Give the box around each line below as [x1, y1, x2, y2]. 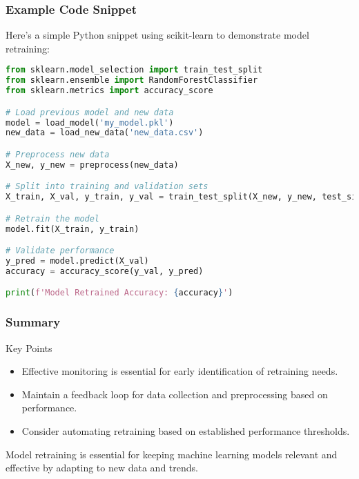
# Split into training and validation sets [6, 182, 208, 192]
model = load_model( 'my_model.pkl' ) [6, 117, 174, 128]
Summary [6, 313, 61, 331]
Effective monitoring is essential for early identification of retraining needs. [21, 364, 338, 378]
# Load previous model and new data [6, 107, 174, 117]
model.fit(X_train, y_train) [6, 224, 139, 234]
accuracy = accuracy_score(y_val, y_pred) [6, 266, 204, 276]
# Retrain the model [6, 213, 100, 224]
